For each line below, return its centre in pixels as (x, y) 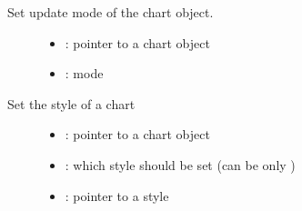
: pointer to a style (117, 195)
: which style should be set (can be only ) (180, 164)
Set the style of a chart (71, 103)
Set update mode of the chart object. (111, 12)
